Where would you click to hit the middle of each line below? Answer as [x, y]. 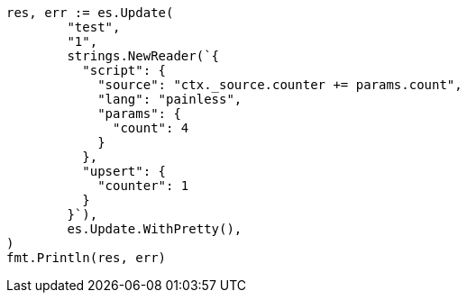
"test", [94, 27]
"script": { [124, 70]
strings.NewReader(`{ [143, 56]
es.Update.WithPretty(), [155, 229]
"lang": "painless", [170, 99]
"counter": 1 [143, 186]
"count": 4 [151, 128]
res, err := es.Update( [90, 13]
